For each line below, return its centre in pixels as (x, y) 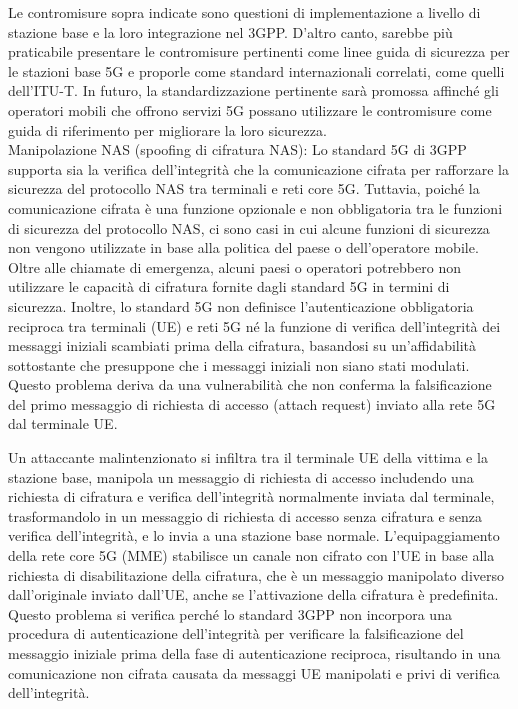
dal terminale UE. (63, 423)
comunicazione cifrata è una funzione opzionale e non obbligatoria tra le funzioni (255, 207)
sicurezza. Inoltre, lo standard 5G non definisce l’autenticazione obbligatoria (241, 305)
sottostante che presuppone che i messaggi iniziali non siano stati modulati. (239, 364)
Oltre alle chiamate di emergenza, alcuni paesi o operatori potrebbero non (234, 266)
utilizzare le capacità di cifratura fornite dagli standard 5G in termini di (229, 286)
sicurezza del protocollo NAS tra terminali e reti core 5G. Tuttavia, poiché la (244, 188)
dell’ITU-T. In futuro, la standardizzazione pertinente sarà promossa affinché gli (253, 90)
